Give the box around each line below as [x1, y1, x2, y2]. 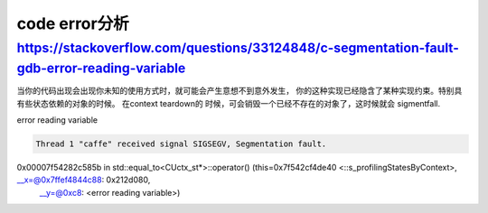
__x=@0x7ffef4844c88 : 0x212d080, [16, 174, 151, 185]
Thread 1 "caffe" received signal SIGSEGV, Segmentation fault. [35, 139, 327, 149]
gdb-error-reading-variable [16, 60, 186, 77]
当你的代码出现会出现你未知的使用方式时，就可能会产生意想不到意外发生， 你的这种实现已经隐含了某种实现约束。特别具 [16, 86, 463, 97]
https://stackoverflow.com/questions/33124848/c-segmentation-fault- [16, 40, 460, 56]
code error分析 [16, 14, 130, 33]
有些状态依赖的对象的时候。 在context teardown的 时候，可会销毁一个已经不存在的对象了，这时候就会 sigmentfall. [16, 97, 441, 108]
